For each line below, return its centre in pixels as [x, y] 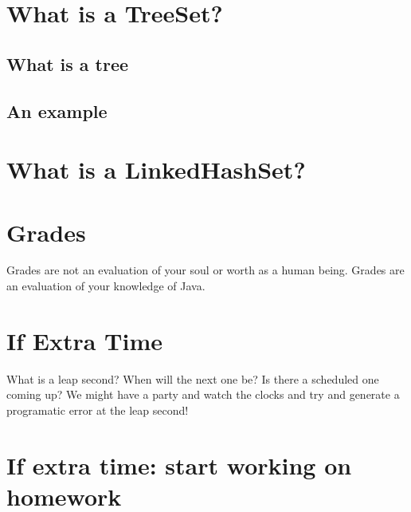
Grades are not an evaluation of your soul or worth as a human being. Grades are [205, 270]
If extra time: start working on [179, 465]
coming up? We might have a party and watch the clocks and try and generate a [203, 394]
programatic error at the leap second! [98, 410]
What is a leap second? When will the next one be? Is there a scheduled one [193, 378]
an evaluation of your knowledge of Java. [106, 286]
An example [57, 110]
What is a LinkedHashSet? [156, 169]
